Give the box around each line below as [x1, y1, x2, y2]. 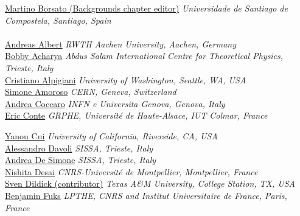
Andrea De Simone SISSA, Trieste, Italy [5, 153, 156, 166]
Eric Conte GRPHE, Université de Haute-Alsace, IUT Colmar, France [5, 109, 268, 122]
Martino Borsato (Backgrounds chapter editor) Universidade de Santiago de [5, 2, 288, 14]
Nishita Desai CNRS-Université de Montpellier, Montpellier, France [5, 165, 258, 178]
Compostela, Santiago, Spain [5, 13, 111, 26]
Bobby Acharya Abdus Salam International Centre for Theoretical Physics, [5, 49, 284, 62]
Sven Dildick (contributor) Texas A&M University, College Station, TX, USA [5, 177, 296, 190]
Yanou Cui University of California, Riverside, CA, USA [5, 129, 218, 142]
